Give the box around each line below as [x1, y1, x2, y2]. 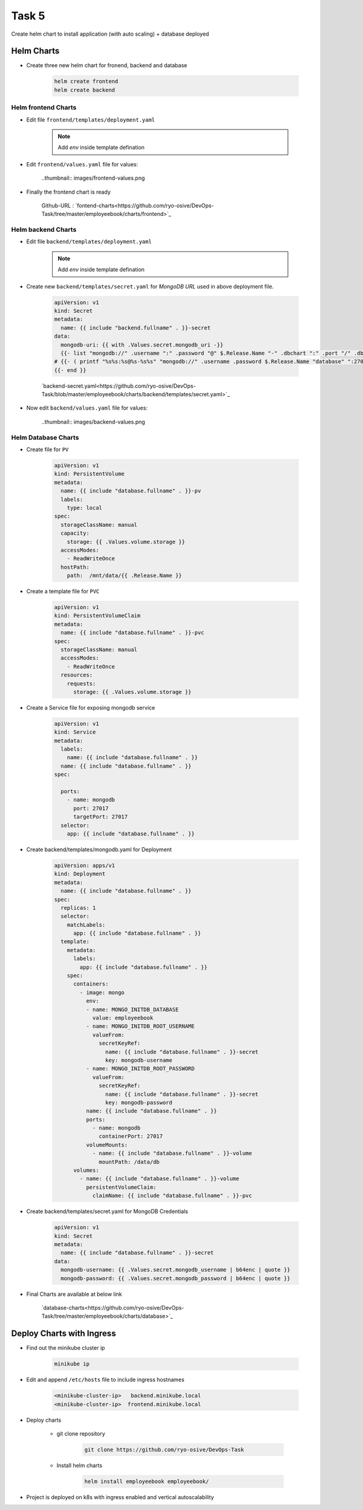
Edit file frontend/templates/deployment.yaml [26, 116, 155, 123]
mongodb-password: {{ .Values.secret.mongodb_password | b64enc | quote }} [60, 1275, 290, 1282]
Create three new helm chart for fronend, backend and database [26, 62, 188, 69]
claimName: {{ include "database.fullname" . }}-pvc [92, 1192, 252, 1199]
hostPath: [60, 563, 90, 570]
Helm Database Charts [11, 433, 79, 442]
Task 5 [11, 9, 45, 22]
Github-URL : [41, 201, 74, 209]
